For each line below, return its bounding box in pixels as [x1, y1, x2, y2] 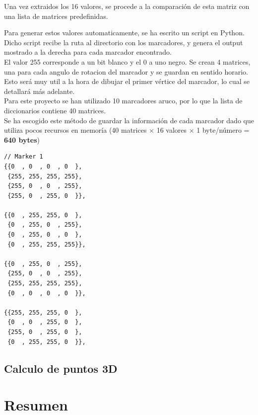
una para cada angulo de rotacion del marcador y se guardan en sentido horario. [4, 66, 249, 77]
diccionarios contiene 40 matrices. [4, 105, 106, 115]
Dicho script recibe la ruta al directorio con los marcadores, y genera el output [4, 37, 243, 47]
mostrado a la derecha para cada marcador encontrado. [4, 47, 172, 57]
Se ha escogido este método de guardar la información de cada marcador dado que [4, 115, 254, 125]
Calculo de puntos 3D [4, 360, 118, 376]
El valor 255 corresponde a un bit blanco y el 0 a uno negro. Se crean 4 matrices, [4, 56, 251, 67]
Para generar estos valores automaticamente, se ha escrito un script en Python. [4, 27, 245, 38]
